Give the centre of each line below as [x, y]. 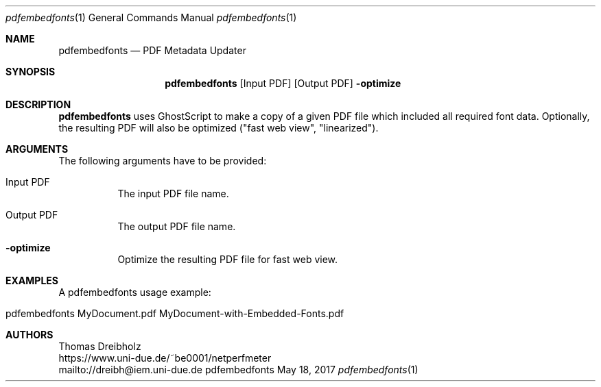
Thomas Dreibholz [100, 346]
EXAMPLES [32, 280]
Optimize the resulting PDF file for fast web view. [228, 259]
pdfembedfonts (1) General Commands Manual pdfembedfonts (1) [151, 17]
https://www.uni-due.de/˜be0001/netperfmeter [165, 358]
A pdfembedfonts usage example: [135, 292]
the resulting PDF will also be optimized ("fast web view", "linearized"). [219, 128]
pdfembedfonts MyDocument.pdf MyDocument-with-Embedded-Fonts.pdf [175, 313]
